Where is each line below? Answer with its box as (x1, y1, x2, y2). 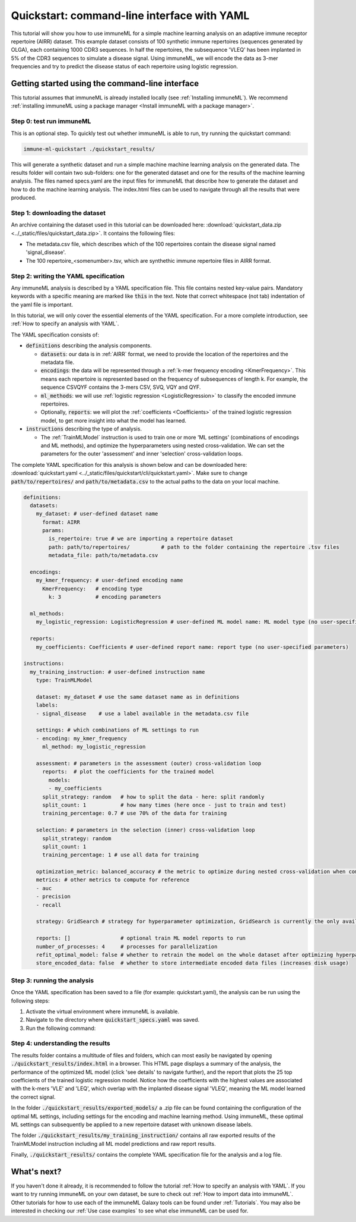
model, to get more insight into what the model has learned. (40, 417, 187, 424)
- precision (36, 893, 71, 900)
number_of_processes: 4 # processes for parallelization (36, 943, 218, 950)
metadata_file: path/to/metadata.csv (48, 552, 158, 559)
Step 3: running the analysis (11, 976, 94, 984)
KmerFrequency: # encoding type (42, 585, 142, 592)
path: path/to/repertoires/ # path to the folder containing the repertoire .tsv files (48, 544, 339, 550)
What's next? (11, 1166, 62, 1177)
